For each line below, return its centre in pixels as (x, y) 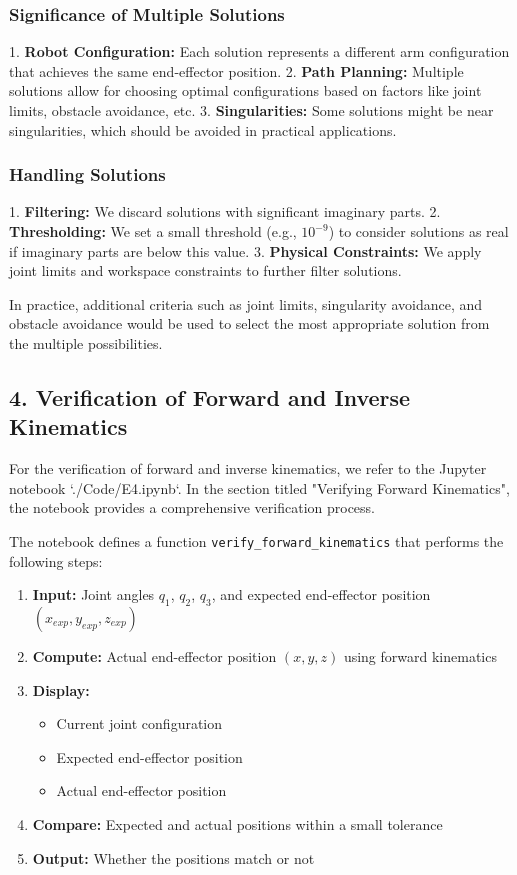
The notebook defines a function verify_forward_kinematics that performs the (256, 540)
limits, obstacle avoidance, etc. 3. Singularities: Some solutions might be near (251, 110)
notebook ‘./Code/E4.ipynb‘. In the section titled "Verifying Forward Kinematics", (259, 487)
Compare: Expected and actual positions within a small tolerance (237, 823)
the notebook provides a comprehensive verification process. (192, 507)
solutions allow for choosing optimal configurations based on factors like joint (245, 90)
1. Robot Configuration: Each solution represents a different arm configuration (259, 51)
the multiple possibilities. (86, 342)
